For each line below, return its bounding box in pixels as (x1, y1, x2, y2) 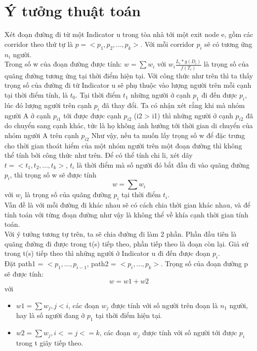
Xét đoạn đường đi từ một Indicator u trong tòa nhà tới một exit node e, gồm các (4, 29, 254, 39)
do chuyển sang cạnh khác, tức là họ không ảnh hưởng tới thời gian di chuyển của (4, 120, 253, 131)
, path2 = (86, 258, 116, 268)
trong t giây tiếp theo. (16, 337, 84, 348)
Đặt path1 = (4, 258, 43, 268)
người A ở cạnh (4, 110, 51, 120)
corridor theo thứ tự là (4, 38, 73, 49)
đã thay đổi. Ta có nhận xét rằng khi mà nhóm (102, 100, 245, 110)
